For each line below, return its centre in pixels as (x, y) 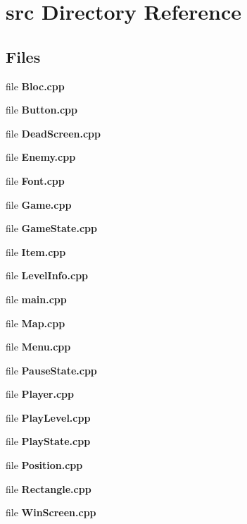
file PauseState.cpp (51, 370)
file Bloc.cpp (35, 86)
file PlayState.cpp (48, 441)
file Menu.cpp (38, 347)
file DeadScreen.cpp (53, 133)
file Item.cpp (36, 251)
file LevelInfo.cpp (47, 275)
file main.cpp (36, 299)
